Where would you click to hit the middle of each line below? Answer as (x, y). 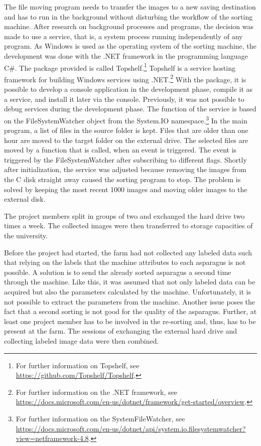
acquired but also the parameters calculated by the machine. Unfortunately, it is (127, 291)
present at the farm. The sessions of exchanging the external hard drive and (121, 331)
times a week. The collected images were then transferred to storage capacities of (128, 226)
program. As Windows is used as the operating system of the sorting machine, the (130, 46)
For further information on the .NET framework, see (96, 392)
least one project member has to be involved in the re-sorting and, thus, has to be (130, 321)
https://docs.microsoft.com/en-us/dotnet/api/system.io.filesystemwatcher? (131, 428)
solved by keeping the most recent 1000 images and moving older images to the (126, 189)
